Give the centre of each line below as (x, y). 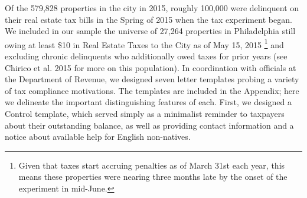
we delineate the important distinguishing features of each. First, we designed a (148, 102)
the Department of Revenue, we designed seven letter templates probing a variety (152, 79)
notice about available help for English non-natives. (98, 137)
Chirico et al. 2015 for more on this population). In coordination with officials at (151, 67)
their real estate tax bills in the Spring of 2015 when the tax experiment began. (148, 19)
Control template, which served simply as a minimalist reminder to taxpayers (145, 113)
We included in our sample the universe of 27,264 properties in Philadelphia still (150, 31)
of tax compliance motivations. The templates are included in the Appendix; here (152, 90)
